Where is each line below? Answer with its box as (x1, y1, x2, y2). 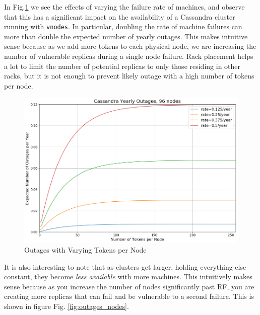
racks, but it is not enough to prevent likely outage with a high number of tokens (4, 70, 254, 81)
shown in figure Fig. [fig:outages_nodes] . (4, 301, 129, 311)
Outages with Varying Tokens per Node (24, 245, 147, 255)
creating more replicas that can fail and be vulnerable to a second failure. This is (4, 291, 254, 301)
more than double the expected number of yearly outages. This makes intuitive (4, 31, 248, 41)
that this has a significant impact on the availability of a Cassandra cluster (4, 11, 235, 22)
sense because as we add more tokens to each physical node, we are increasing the (4, 41, 256, 51)
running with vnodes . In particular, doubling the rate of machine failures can (4, 21, 242, 32)
